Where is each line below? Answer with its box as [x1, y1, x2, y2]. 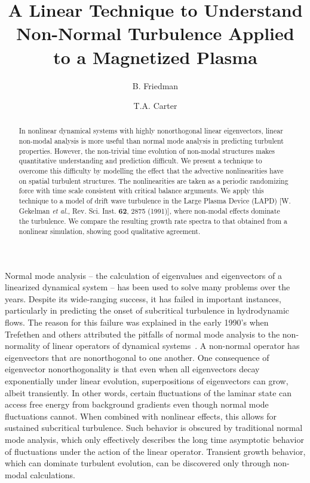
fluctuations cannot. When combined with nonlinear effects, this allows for [5, 409, 277, 422]
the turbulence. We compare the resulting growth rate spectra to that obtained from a [19, 216, 288, 226]
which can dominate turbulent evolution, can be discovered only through [5, 457, 271, 469]
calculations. [30, 468, 75, 481]
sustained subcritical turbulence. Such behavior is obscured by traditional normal [5, 421, 303, 434]
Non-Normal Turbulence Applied [16, 21, 294, 45]
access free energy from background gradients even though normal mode [5, 398, 269, 411]
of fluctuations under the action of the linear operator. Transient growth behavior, [5, 445, 306, 457]
